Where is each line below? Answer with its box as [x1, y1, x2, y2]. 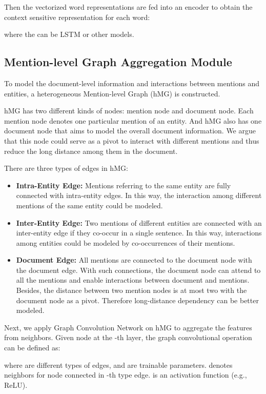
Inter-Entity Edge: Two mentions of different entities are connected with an [16, 217, 262, 228]
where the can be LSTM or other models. [4, 29, 134, 40]
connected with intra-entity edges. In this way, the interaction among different [16, 190, 262, 201]
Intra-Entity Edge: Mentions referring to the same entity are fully [16, 180, 231, 190]
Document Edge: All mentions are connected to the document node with [16, 254, 252, 265]
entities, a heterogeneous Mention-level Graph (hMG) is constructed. [4, 88, 220, 98]
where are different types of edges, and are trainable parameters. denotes [4, 359, 233, 370]
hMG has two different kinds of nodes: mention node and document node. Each [4, 105, 254, 116]
